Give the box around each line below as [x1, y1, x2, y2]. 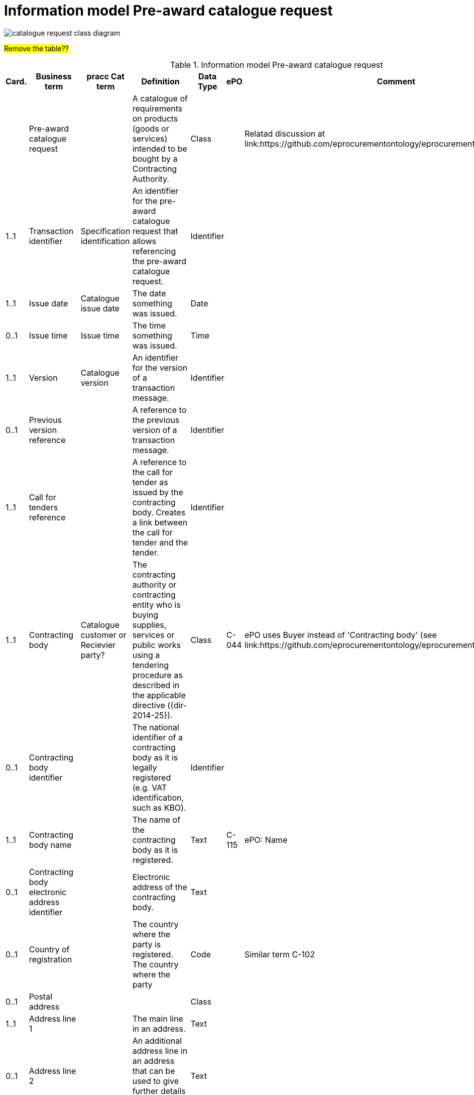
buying [132, 609, 159, 620]
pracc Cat [86, 71, 125, 81]
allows [132, 236, 157, 246]
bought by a [132, 153, 178, 164]
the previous [132, 414, 180, 425]
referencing [132, 246, 176, 256]
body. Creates [132, 507, 186, 517]
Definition [141, 76, 180, 86]
